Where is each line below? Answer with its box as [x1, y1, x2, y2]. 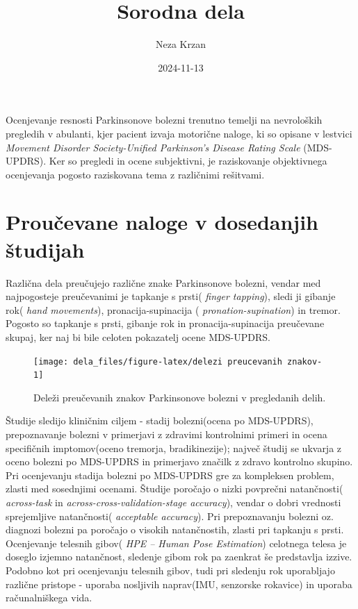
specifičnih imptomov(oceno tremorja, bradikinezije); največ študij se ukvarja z [6, 440, 342, 455]
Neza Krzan [156, 37, 206, 51]
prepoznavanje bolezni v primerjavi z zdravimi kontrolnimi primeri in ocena [6, 427, 327, 442]
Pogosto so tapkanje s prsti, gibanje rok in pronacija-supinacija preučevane [6, 316, 325, 331]
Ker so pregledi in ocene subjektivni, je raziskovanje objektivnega [49, 153, 327, 168]
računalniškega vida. [6, 590, 92, 605]
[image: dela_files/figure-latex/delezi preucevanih [33, 356, 282, 367]
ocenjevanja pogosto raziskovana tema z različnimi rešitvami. [6, 167, 265, 181]
